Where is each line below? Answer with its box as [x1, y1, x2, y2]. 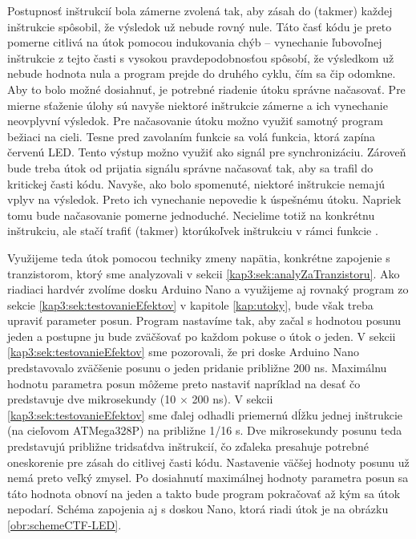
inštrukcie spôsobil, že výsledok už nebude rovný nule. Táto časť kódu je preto [7, 18, 392, 34]
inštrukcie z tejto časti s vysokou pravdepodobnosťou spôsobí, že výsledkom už [7, 49, 394, 66]
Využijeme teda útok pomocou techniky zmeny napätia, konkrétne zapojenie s [7, 249, 390, 265]
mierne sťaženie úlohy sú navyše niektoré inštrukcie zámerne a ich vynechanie [7, 96, 388, 113]
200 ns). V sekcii [192, 391, 273, 407]
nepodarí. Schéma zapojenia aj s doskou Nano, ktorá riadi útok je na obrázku [7, 500, 389, 517]
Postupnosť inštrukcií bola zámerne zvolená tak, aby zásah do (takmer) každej [7, 2, 393, 18]
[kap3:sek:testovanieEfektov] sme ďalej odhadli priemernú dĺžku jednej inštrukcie [7, 406, 403, 423]
